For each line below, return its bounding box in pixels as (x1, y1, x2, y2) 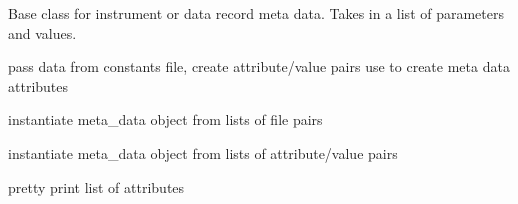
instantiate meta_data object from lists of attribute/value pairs (8, 142, 398, 163)
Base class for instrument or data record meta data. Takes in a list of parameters (8, 3, 505, 23)
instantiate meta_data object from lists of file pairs (8, 109, 323, 130)
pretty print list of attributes (8, 176, 185, 197)
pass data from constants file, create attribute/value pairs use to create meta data (8, 56, 510, 77)
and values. (8, 22, 77, 43)
